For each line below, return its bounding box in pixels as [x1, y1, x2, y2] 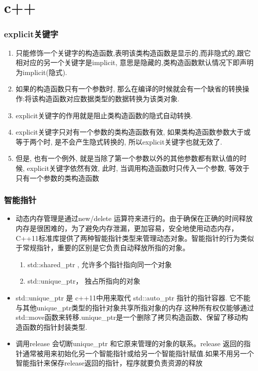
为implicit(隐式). [15, 67, 67, 77]
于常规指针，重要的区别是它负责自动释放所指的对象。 [15, 242, 190, 253]
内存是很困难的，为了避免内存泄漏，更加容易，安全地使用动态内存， [15, 223, 238, 233]
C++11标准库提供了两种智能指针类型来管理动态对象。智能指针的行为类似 [15, 232, 254, 243]
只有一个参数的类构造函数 [15, 172, 99, 183]
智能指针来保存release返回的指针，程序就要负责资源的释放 [15, 358, 203, 368]
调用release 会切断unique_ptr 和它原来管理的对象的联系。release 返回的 [15, 338, 244, 349]
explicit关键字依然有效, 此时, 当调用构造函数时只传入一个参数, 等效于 [27, 162, 250, 173]
